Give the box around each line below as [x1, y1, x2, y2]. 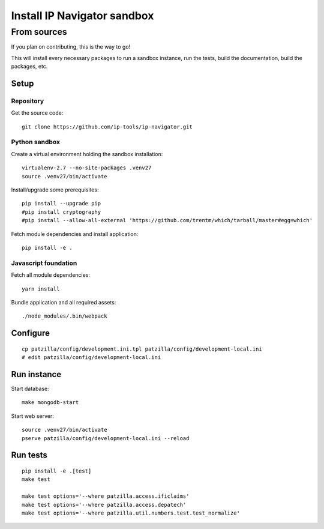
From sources [11, 26, 67, 37]
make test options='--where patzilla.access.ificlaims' [22, 493, 190, 500]
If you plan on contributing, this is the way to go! [11, 43, 131, 50]
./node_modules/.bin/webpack [22, 313, 107, 319]
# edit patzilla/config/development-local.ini [22, 354, 161, 361]
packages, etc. [11, 63, 48, 70]
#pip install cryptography [22, 208, 101, 216]
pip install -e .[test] [22, 467, 92, 474]
